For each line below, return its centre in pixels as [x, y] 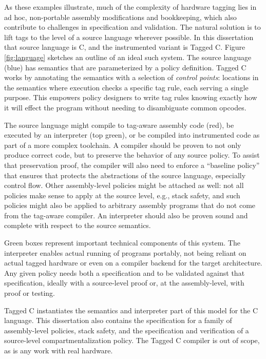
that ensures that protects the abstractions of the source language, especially [125, 175]
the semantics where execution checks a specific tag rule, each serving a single [126, 87]
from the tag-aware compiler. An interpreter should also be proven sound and [126, 215]
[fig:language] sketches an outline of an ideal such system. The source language [128, 57]
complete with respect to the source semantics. [78, 225]
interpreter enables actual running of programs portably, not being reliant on [125, 252]
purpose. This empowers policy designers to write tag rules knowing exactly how [131, 97]
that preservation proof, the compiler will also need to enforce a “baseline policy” [132, 165]
